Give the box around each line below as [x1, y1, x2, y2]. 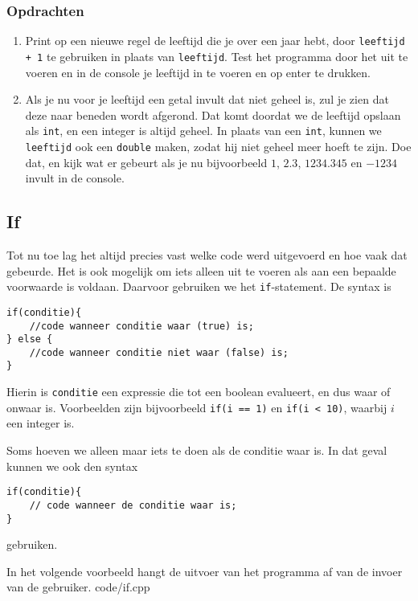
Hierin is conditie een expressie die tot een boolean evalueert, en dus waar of [6, 383, 391, 400]
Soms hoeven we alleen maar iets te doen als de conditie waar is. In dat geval [6, 442, 387, 459]
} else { [6, 333, 53, 345]
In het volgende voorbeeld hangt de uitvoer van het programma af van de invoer [6, 562, 403, 579]
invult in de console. [25, 170, 125, 186]
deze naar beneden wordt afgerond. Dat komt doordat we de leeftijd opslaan [25, 106, 401, 123]
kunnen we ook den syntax [6, 457, 138, 474]
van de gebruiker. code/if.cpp [6, 579, 150, 595]
